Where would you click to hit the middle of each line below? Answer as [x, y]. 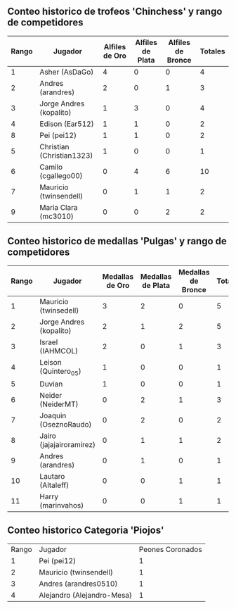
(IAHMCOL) [59, 351]
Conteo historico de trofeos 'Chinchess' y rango [115, 12]
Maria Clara [59, 207]
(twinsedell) [59, 310]
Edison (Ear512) [67, 124]
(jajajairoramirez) [68, 444]
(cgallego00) [61, 175]
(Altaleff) [54, 485]
